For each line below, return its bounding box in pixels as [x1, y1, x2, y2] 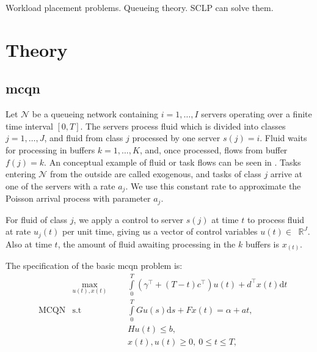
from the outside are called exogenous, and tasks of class [49, 167, 261, 180]
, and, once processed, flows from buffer [139, 143, 288, 156]
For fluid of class [5, 213, 68, 226]
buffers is [245, 237, 279, 250]
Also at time [5, 237, 52, 250]
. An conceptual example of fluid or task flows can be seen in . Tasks [44, 155, 301, 168]
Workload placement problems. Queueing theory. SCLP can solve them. [5, 1, 274, 13]
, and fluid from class [44, 131, 123, 144]
